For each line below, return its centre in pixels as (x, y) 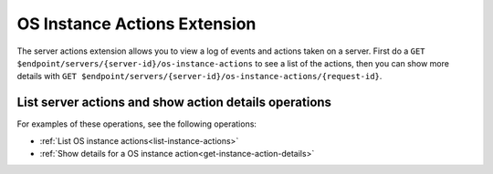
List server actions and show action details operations (174, 102)
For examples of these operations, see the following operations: (137, 124)
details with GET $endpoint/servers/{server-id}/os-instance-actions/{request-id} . (199, 77)
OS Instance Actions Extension (136, 24)
